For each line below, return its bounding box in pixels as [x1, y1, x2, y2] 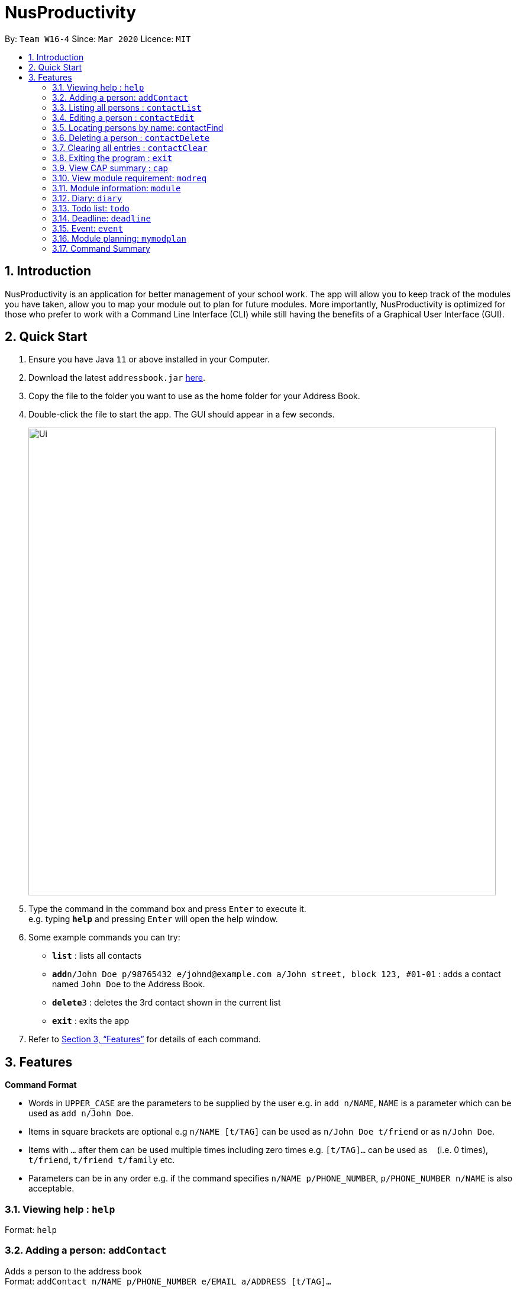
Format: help [5, 1225, 57, 1235]
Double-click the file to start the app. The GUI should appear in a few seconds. [28, 409, 335, 420]
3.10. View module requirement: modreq [52, 172, 207, 183]
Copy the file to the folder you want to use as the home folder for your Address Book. [28, 391, 360, 402]
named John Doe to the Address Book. [52, 979, 205, 990]
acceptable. [28, 1183, 75, 1194]
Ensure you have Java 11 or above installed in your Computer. [28, 354, 270, 365]
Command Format [5, 1080, 77, 1090]
